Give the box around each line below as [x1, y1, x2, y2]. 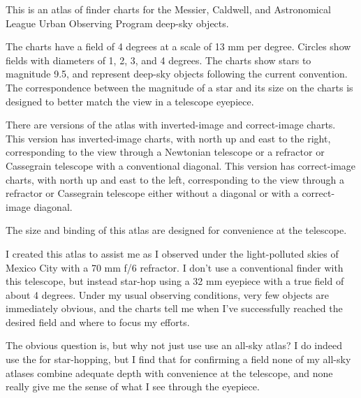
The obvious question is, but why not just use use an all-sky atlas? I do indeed [6, 338, 343, 353]
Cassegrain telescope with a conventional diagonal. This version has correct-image [6, 158, 356, 172]
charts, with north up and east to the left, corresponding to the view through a [6, 172, 345, 186]
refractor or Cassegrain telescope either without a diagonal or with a [6, 186, 299, 200]
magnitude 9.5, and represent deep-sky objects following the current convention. [6, 66, 348, 81]
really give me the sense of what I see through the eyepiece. [6, 379, 260, 394]
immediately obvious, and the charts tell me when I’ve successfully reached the [6, 301, 343, 316]
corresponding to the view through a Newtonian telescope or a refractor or [6, 145, 325, 159]
